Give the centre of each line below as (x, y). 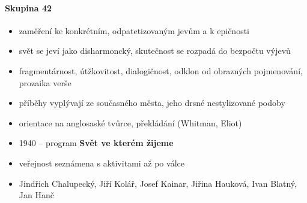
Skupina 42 (29, 7)
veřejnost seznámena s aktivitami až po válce (102, 163)
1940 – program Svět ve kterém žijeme (96, 143)
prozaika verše (45, 82)
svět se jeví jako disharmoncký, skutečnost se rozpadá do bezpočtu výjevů (155, 51)
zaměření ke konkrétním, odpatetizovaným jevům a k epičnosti (134, 30)
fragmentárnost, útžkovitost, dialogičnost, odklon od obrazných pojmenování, (161, 70)
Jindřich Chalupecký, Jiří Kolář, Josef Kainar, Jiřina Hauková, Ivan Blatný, (158, 183)
